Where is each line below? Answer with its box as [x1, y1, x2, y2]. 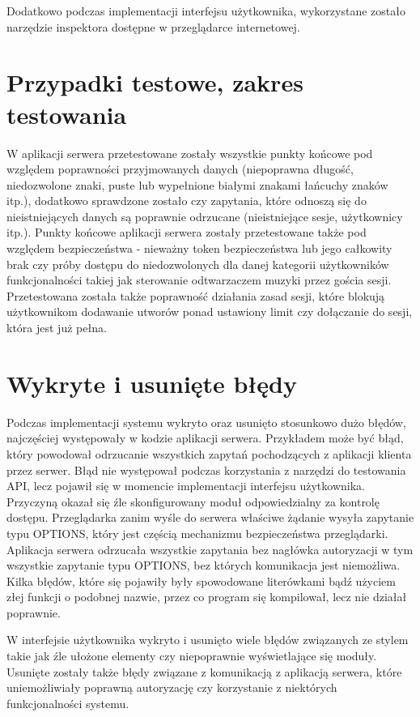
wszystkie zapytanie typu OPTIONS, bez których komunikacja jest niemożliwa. [6, 557, 401, 574]
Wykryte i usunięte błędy [6, 366, 297, 399]
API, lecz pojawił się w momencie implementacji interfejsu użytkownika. [6, 477, 365, 494]
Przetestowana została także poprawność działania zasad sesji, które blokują [6, 287, 385, 304]
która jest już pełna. [6, 319, 107, 336]
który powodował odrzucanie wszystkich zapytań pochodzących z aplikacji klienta [6, 445, 412, 462]
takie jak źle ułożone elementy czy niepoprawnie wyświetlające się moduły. [6, 647, 377, 664]
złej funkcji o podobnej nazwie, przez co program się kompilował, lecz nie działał [6, 588, 407, 605]
